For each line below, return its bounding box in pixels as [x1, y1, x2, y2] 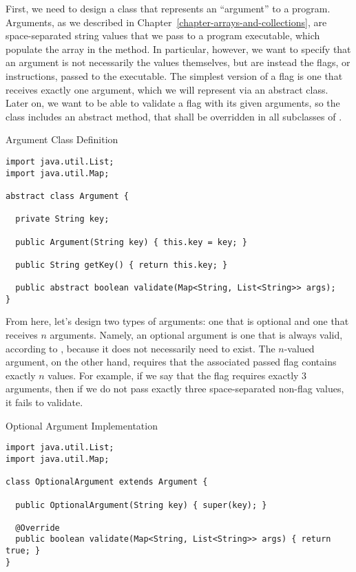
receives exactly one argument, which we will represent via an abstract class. [6, 82, 328, 96]
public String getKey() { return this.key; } [15, 259, 228, 270]
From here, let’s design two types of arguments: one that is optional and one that [6, 314, 349, 328]
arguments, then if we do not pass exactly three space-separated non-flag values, [6, 381, 344, 396]
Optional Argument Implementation [6, 418, 158, 432]
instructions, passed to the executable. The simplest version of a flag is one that [6, 68, 343, 83]
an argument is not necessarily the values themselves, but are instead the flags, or [6, 55, 350, 70]
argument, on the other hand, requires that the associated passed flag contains [6, 354, 337, 369]
